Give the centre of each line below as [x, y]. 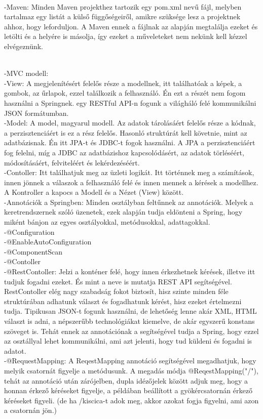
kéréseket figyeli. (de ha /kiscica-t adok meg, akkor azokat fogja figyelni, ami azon [131, 400]
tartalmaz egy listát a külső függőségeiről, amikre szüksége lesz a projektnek [122, 16]
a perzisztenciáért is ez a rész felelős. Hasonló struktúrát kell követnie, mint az [126, 132]
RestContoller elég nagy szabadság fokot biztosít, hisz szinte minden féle [116, 291]
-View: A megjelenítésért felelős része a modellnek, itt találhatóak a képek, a [123, 83]
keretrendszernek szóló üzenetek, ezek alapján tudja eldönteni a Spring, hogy [123, 212]
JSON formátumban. [36, 113]
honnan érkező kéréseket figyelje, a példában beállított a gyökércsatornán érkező [128, 390]
